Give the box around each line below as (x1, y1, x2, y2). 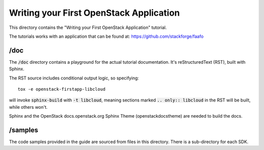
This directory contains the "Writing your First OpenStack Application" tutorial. (9, 25, 167, 30)
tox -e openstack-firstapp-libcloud (18, 86, 106, 92)
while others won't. (9, 104, 48, 110)
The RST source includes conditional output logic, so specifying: (9, 75, 139, 81)
